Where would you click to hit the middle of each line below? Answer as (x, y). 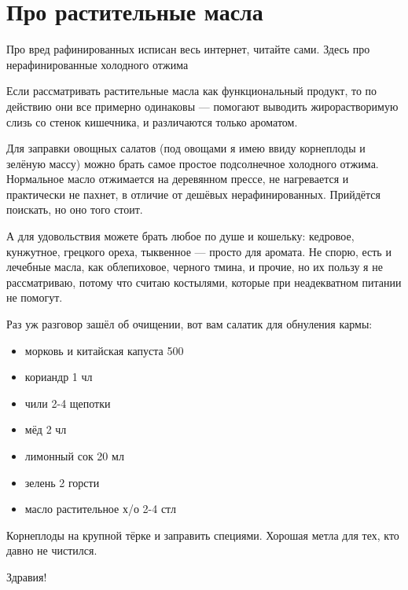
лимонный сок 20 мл (74, 456)
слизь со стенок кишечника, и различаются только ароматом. (152, 121)
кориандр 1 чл (59, 377)
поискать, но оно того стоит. (75, 209)
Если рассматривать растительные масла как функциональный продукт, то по (192, 91)
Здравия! (27, 576)
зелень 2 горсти (62, 482)
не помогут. (35, 297)
